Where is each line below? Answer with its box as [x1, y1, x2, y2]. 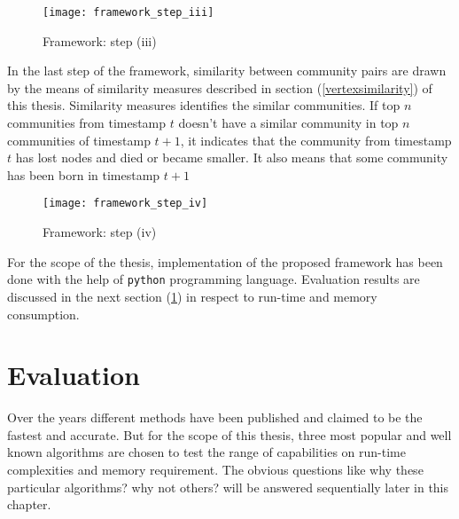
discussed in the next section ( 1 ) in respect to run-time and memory [7, 287, 377, 305]
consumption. [7, 304, 80, 323]
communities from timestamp [7, 114, 167, 132]
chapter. [7, 495, 51, 514]
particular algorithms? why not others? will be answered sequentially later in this [7, 477, 449, 496]
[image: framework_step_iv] [43, 197, 208, 210]
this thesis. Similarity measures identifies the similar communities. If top [7, 96, 401, 114]
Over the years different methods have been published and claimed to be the [7, 408, 423, 427]
